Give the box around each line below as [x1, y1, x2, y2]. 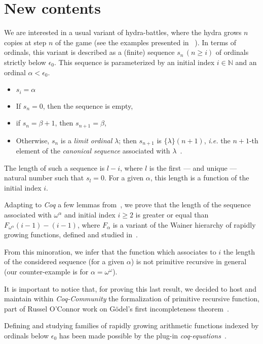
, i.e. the [204, 135, 231, 145]
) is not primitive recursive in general [131, 256, 247, 267]
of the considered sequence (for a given [4, 256, 125, 267]
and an [235, 56, 257, 67]
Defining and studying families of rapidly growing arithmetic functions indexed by [4, 320, 259, 331]
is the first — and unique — [149, 162, 237, 173]
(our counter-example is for [4, 266, 89, 276]
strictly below [4, 56, 46, 67]
